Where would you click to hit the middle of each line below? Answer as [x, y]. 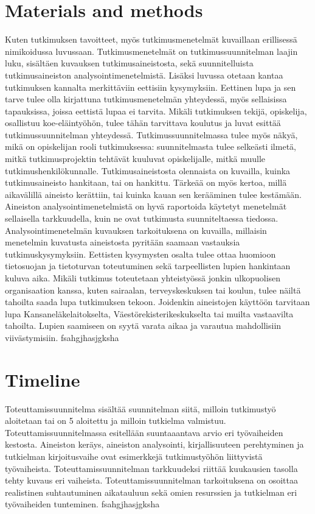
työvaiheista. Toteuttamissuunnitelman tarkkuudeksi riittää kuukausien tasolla [151, 468]
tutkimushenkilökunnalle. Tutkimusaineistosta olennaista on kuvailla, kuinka [148, 170]
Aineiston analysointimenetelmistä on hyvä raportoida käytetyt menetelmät [146, 206]
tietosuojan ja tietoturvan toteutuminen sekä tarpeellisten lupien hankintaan [148, 266]
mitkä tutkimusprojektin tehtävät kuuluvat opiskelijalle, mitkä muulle [135, 159]
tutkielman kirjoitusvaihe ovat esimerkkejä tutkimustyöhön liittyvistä [134, 456]
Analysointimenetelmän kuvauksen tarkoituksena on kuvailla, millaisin [136, 230]
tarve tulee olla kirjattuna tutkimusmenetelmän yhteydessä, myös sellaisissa [146, 99]
